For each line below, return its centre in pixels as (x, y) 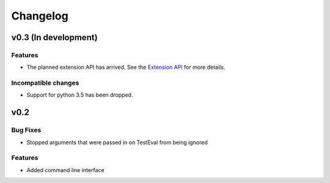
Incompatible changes (45, 83)
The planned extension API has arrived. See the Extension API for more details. (126, 67)
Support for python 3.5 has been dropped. (80, 95)
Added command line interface (65, 170)
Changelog (40, 16)
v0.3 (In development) (54, 37)
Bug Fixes (26, 130)
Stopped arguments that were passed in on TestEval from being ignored (117, 142)
